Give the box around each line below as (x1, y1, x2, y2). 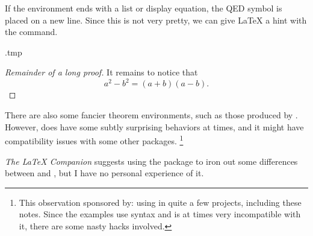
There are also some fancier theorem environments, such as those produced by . (5, 109, 298, 121)
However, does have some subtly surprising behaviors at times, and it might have (5, 120, 304, 133)
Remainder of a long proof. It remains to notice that (5, 66, 198, 78)
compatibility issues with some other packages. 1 (5, 133, 184, 147)
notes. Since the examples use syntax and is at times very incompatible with (19, 208, 301, 220)
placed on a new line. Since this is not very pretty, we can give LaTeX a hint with (5, 13, 307, 26)
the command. (5, 25, 58, 38)
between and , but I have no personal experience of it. (5, 167, 204, 179)
